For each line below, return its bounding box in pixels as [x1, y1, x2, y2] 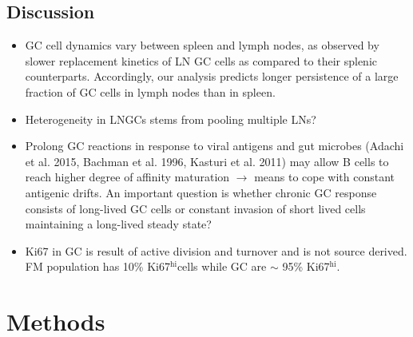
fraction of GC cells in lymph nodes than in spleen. [25, 83, 276, 100]
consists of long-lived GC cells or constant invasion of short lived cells [25, 200, 366, 216]
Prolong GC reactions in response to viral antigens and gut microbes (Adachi [25, 137, 404, 154]
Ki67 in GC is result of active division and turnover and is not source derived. [25, 242, 407, 259]
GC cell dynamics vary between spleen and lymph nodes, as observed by [25, 37, 379, 54]
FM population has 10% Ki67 [25, 258, 170, 275]
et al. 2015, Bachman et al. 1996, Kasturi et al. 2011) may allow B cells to [25, 153, 389, 169]
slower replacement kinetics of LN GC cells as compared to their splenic [25, 52, 377, 69]
